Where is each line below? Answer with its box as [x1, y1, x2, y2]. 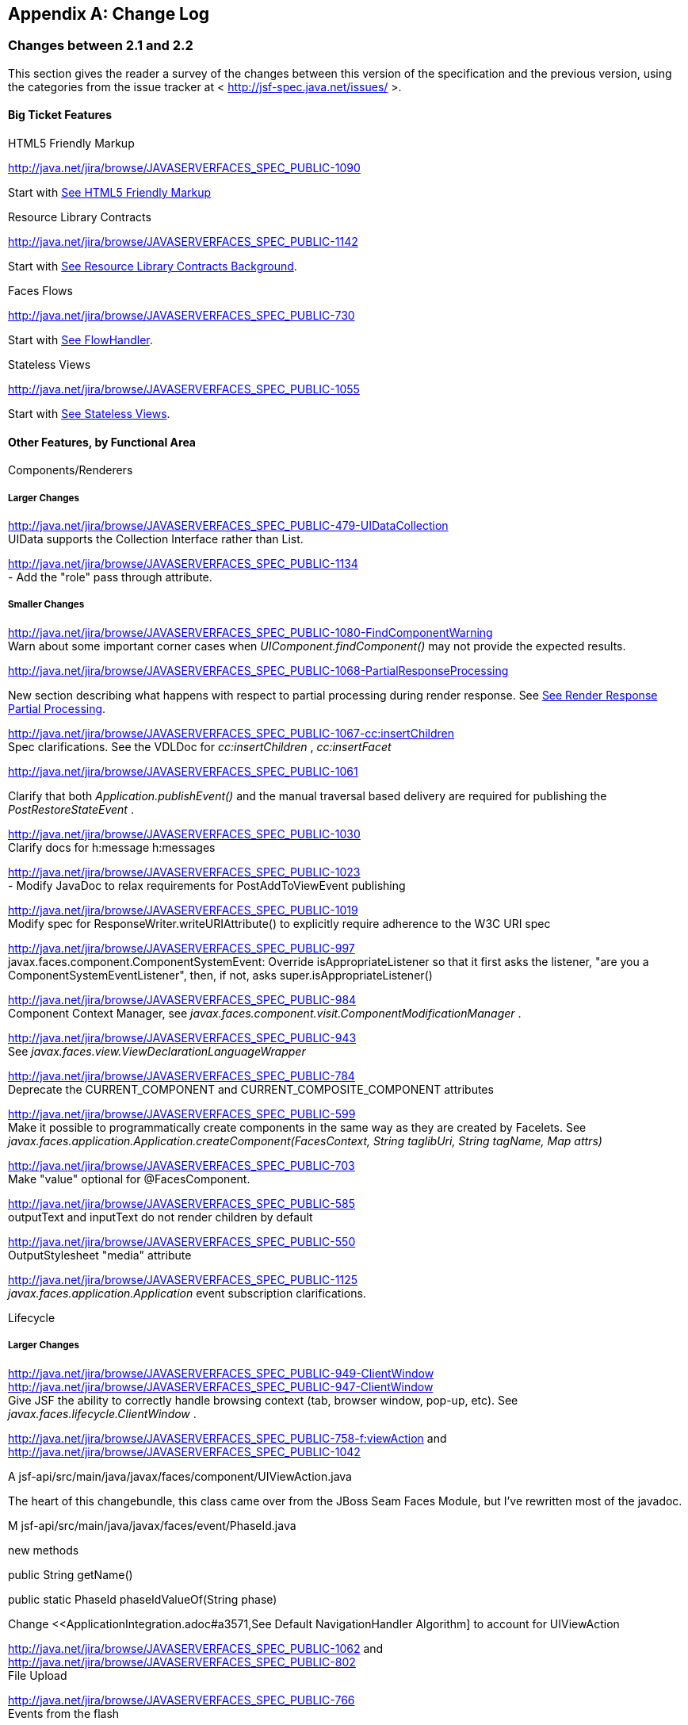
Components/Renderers [8, 463, 133, 477]
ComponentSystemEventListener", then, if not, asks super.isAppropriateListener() [8, 968, 433, 982]
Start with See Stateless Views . [8, 407, 170, 421]
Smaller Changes [8, 599, 85, 611]
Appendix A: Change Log [8, 4, 210, 24]
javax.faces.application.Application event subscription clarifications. [8, 1286, 366, 1300]
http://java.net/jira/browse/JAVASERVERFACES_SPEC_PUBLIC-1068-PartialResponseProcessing [8, 663, 509, 677]
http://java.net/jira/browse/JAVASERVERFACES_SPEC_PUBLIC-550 [8, 1234, 356, 1248]
